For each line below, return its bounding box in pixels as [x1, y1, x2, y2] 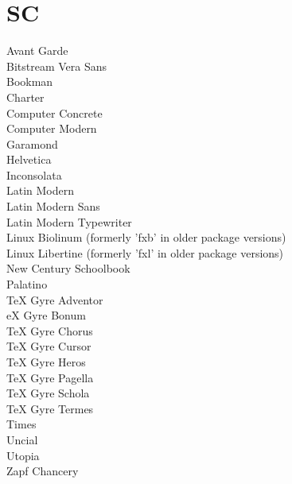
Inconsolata [6, 166, 62, 183]
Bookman [6, 73, 53, 90]
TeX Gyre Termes [6, 400, 94, 416]
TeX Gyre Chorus [6, 322, 93, 339]
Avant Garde [6, 42, 68, 59]
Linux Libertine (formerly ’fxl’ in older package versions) [6, 244, 284, 261]
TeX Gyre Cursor [6, 338, 91, 354]
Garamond [6, 135, 58, 152]
